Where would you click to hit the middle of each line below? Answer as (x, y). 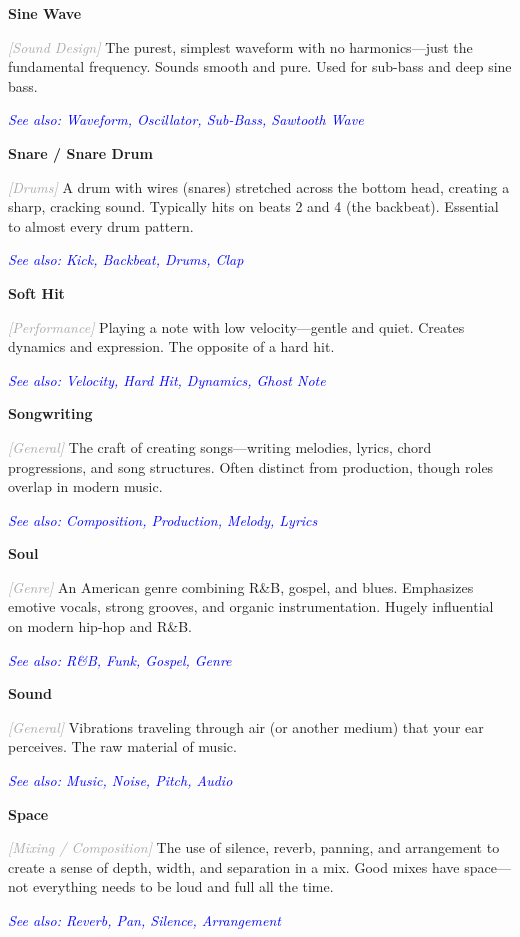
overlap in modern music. (85, 486)
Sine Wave (45, 13)
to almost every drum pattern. (101, 225)
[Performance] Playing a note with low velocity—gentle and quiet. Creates (236, 326)
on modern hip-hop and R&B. (100, 626)
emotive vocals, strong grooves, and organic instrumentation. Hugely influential (251, 606)
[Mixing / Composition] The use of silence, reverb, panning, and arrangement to (254, 847)
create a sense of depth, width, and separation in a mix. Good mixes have (234, 866)
